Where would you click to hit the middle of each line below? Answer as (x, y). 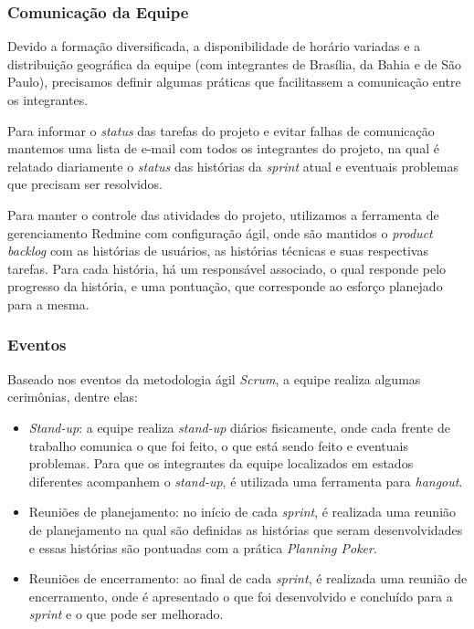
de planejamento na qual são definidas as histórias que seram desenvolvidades (246, 529)
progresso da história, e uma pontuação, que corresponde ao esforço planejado (225, 286)
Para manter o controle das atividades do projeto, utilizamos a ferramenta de (223, 214)
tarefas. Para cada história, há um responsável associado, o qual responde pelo (227, 268)
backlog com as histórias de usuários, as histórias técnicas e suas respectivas (218, 251)
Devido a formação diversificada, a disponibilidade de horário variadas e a (214, 46)
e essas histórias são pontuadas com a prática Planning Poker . (203, 547)
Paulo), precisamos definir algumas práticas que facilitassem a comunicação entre (234, 82)
